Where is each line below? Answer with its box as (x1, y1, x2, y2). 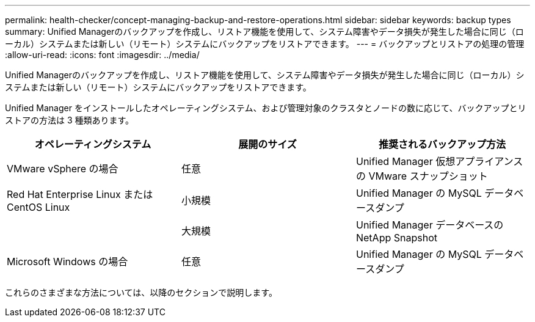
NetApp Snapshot (355, 232, 437, 244)
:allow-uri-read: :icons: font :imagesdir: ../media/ (5, 49, 200, 60)
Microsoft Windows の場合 (7, 255, 128, 268)
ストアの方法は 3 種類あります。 (5, 115, 134, 125)
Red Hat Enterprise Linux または (7, 188, 153, 200)
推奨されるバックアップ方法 (378, 138, 506, 150)
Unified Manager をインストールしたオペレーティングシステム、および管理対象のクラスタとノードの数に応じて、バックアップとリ (5, 103, 526, 113)
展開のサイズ (238, 138, 297, 150)
